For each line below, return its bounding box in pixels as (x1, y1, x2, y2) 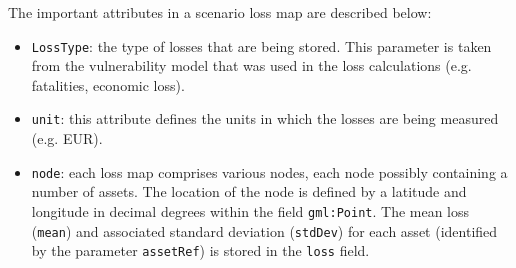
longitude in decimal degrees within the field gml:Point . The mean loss (31, 200, 470, 221)
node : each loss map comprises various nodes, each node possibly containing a (31, 161, 508, 182)
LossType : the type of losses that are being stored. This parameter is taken (31, 35, 492, 56)
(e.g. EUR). (31, 128, 103, 149)
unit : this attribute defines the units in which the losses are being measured (31, 108, 499, 129)
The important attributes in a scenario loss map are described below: (8, 2, 432, 22)
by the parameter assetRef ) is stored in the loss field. (31, 240, 370, 261)
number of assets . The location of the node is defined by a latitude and (31, 181, 467, 202)
